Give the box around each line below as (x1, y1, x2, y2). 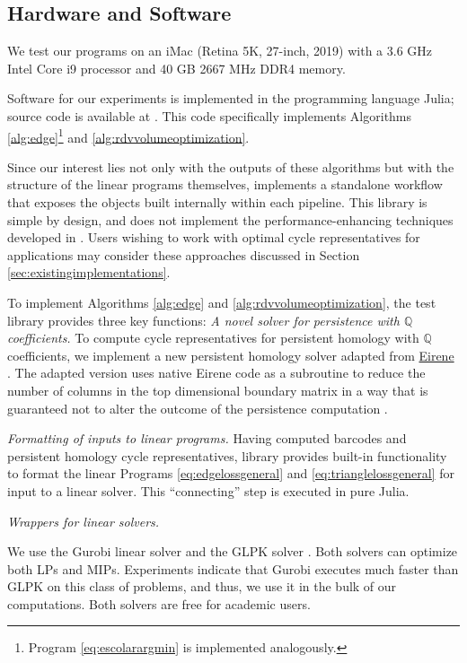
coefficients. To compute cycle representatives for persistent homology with (7, 328, 419, 347)
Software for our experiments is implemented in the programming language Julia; (7, 89, 454, 108)
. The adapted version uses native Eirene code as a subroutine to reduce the (7, 363, 426, 382)
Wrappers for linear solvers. (7, 511, 160, 530)
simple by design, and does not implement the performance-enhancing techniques (7, 210, 454, 229)
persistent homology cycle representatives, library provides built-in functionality (7, 446, 447, 465)
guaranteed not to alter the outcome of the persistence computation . (7, 398, 388, 417)
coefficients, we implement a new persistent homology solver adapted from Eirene (7, 345, 454, 364)
